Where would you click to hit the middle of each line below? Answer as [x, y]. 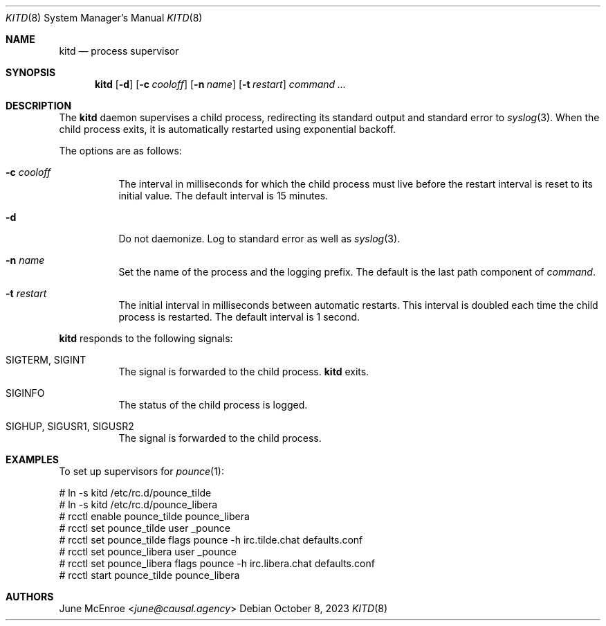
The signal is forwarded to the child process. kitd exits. [244, 372]
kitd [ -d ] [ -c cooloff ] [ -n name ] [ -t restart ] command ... [221, 84]
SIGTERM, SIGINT [46, 360]
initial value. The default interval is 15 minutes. [223, 196]
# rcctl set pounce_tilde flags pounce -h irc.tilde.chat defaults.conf [211, 540]
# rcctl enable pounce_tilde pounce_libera [154, 516]
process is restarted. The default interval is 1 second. [239, 317]
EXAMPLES [32, 459]
